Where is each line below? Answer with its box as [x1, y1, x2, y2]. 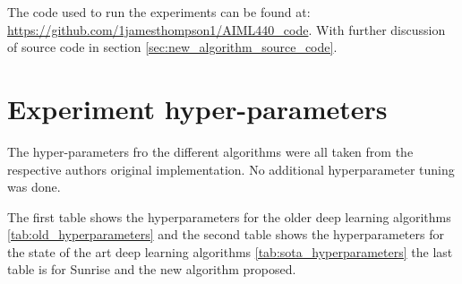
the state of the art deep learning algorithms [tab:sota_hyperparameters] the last [7, 242, 453, 261]
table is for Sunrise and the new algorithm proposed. [7, 260, 296, 279]
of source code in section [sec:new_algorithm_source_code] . [7, 38, 338, 56]
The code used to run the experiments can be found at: [7, 3, 311, 21]
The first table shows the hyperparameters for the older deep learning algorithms [7, 207, 451, 226]
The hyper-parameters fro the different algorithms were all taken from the [7, 142, 414, 160]
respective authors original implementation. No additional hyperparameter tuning [7, 159, 455, 178]
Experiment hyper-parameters [7, 90, 388, 126]
